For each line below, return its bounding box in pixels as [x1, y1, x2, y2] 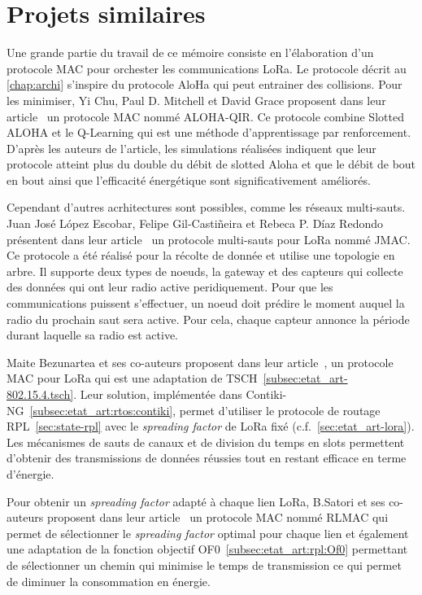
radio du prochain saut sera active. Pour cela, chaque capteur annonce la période [7, 310, 410, 327]
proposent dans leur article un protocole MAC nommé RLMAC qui [46, 509, 389, 526]
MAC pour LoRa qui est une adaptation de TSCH [7, 370, 258, 387]
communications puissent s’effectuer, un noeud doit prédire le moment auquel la [7, 295, 405, 312]
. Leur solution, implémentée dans [73, 386, 242, 402]
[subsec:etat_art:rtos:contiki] [29, 401, 173, 418]
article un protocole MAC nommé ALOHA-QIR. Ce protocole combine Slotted [7, 107, 404, 125]
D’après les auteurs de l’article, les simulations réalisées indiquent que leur [7, 139, 376, 156]
